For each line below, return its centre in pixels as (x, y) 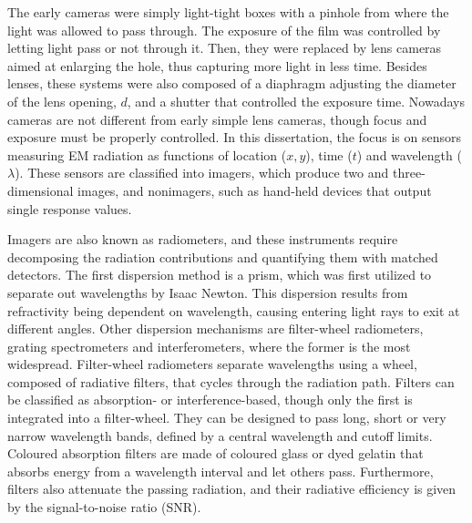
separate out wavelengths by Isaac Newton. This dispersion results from (208, 292)
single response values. (70, 208)
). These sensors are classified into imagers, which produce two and (202, 173)
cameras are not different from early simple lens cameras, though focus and (217, 119)
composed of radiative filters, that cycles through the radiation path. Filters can (231, 381)
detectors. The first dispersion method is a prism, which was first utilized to (220, 275)
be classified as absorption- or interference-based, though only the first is (210, 400)
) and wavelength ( (409, 154)
